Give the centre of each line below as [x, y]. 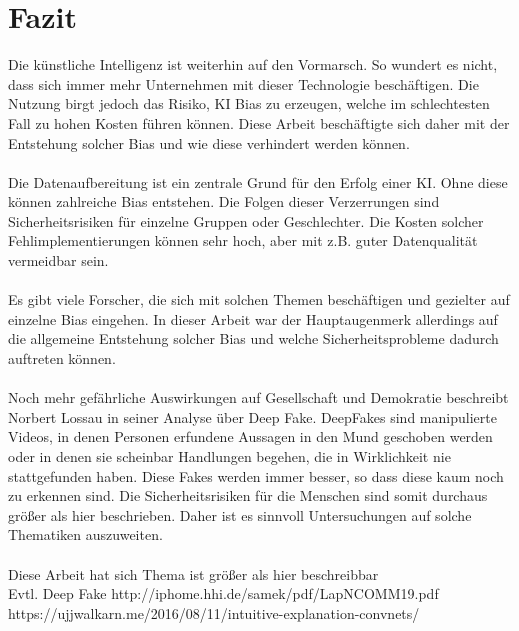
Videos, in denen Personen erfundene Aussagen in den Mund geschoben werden [250, 436]
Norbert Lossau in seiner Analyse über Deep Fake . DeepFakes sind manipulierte [252, 416]
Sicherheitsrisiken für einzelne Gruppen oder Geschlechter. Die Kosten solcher [246, 220]
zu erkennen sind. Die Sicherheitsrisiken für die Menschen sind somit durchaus [248, 495]
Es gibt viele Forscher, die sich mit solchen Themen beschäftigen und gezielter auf [259, 299]
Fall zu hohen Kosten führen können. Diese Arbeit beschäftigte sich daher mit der [259, 122]
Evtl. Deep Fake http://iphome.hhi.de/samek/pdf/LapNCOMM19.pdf [223, 593]
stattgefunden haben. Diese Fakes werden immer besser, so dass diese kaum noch [256, 475]
